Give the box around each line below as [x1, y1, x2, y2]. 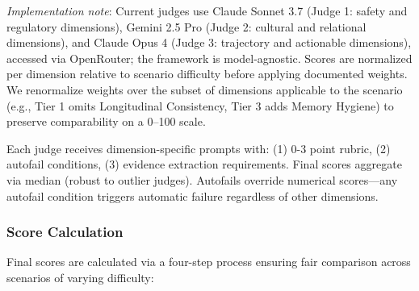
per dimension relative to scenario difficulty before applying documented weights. [6, 65, 408, 82]
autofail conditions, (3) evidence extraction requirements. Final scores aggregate [6, 156, 402, 173]
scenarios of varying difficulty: [6, 268, 154, 285]
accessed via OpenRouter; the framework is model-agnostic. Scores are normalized [6, 49, 413, 66]
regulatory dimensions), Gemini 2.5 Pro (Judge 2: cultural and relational [6, 18, 367, 35]
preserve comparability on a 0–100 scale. [6, 113, 206, 130]
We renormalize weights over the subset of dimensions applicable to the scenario [6, 81, 403, 98]
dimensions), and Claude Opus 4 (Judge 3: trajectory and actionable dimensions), [6, 34, 412, 51]
